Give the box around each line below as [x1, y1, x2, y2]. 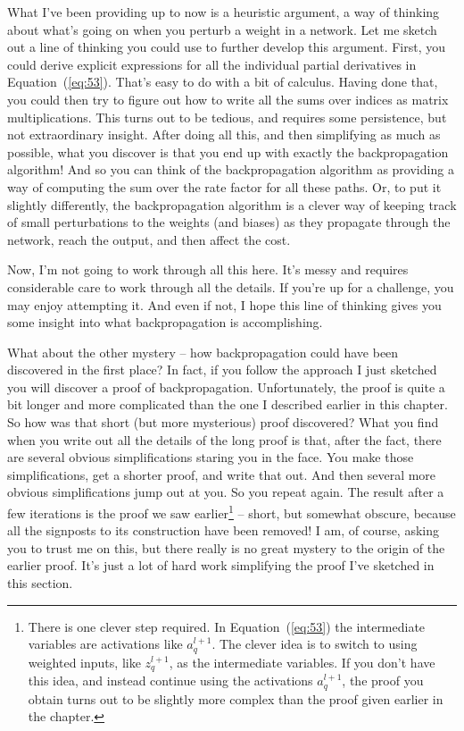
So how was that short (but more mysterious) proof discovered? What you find [7, 413, 439, 432]
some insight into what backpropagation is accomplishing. [7, 313, 323, 332]
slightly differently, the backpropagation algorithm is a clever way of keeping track [7, 195, 457, 214]
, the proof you [342, 671, 424, 690]
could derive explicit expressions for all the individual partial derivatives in [7, 55, 417, 73]
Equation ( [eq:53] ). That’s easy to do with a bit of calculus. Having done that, [7, 72, 438, 91]
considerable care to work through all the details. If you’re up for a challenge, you [7, 277, 454, 296]
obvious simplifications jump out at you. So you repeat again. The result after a [7, 483, 444, 501]
